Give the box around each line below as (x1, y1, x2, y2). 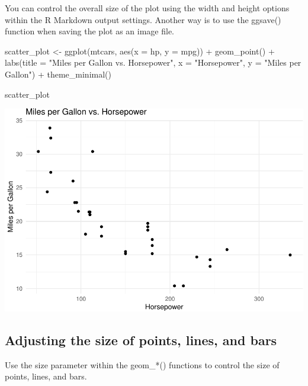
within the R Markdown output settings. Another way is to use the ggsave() (5, 13, 281, 25)
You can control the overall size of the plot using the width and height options (5, 2, 290, 14)
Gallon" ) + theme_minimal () (5, 67, 111, 80)
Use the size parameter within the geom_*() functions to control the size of (5, 358, 280, 371)
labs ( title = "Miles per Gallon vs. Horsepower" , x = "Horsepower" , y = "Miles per (5, 56, 301, 69)
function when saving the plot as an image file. (5, 25, 174, 37)
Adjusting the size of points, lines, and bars (5, 330, 277, 349)
